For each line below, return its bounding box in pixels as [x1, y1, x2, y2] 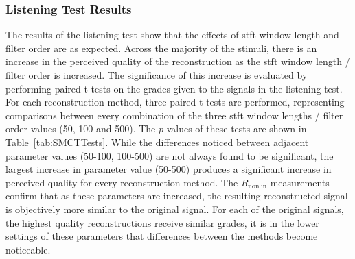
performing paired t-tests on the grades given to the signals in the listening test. [5, 81, 343, 95]
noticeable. [5, 242, 51, 256]
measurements [270, 175, 330, 189]
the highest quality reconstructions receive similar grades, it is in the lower [5, 215, 319, 230]
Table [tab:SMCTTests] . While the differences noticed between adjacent [5, 134, 309, 149]
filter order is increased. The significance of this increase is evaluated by [5, 68, 308, 82]
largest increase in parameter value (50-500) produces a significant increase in [5, 162, 332, 176]
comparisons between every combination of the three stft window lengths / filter [5, 108, 343, 122]
